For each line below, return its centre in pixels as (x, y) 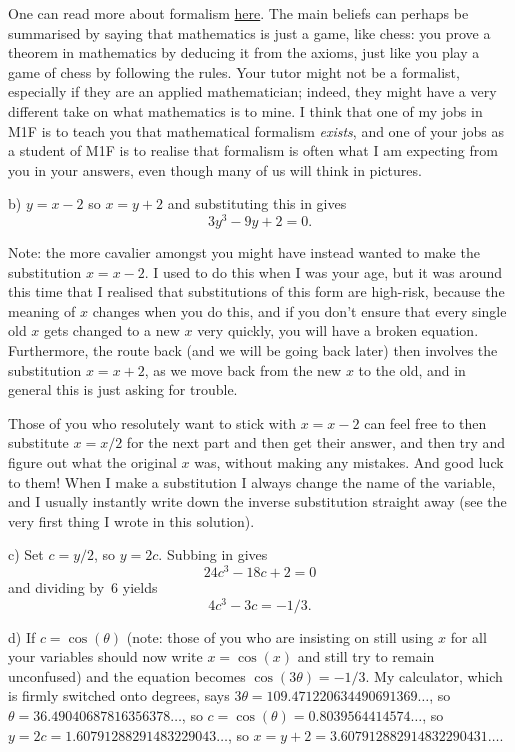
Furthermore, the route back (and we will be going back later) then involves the (253, 349)
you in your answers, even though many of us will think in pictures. (215, 169)
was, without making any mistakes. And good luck (349, 461)
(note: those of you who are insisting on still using (280, 636)
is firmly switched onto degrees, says (119, 695)
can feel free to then (425, 422)
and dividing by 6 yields (83, 587)
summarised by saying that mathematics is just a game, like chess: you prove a (249, 32)
